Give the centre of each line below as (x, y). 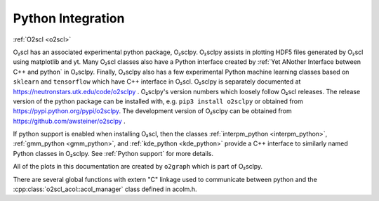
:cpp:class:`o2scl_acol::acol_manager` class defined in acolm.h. (105, 189)
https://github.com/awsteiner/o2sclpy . (69, 121)
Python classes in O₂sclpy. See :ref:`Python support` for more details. (113, 153)
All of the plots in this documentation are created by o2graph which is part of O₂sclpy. (138, 167)
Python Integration (69, 18)
